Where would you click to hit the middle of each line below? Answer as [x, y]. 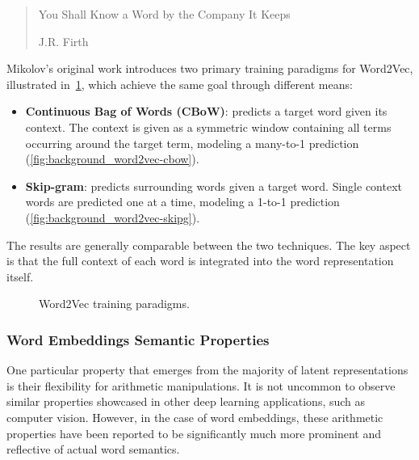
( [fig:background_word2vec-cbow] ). [112, 159]
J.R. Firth [63, 41]
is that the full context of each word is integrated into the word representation [200, 261]
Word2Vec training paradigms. [114, 304]
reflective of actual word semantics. [93, 449]
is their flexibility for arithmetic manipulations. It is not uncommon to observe [201, 385]
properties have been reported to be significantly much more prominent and [194, 433]
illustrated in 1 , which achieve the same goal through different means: [180, 84]
